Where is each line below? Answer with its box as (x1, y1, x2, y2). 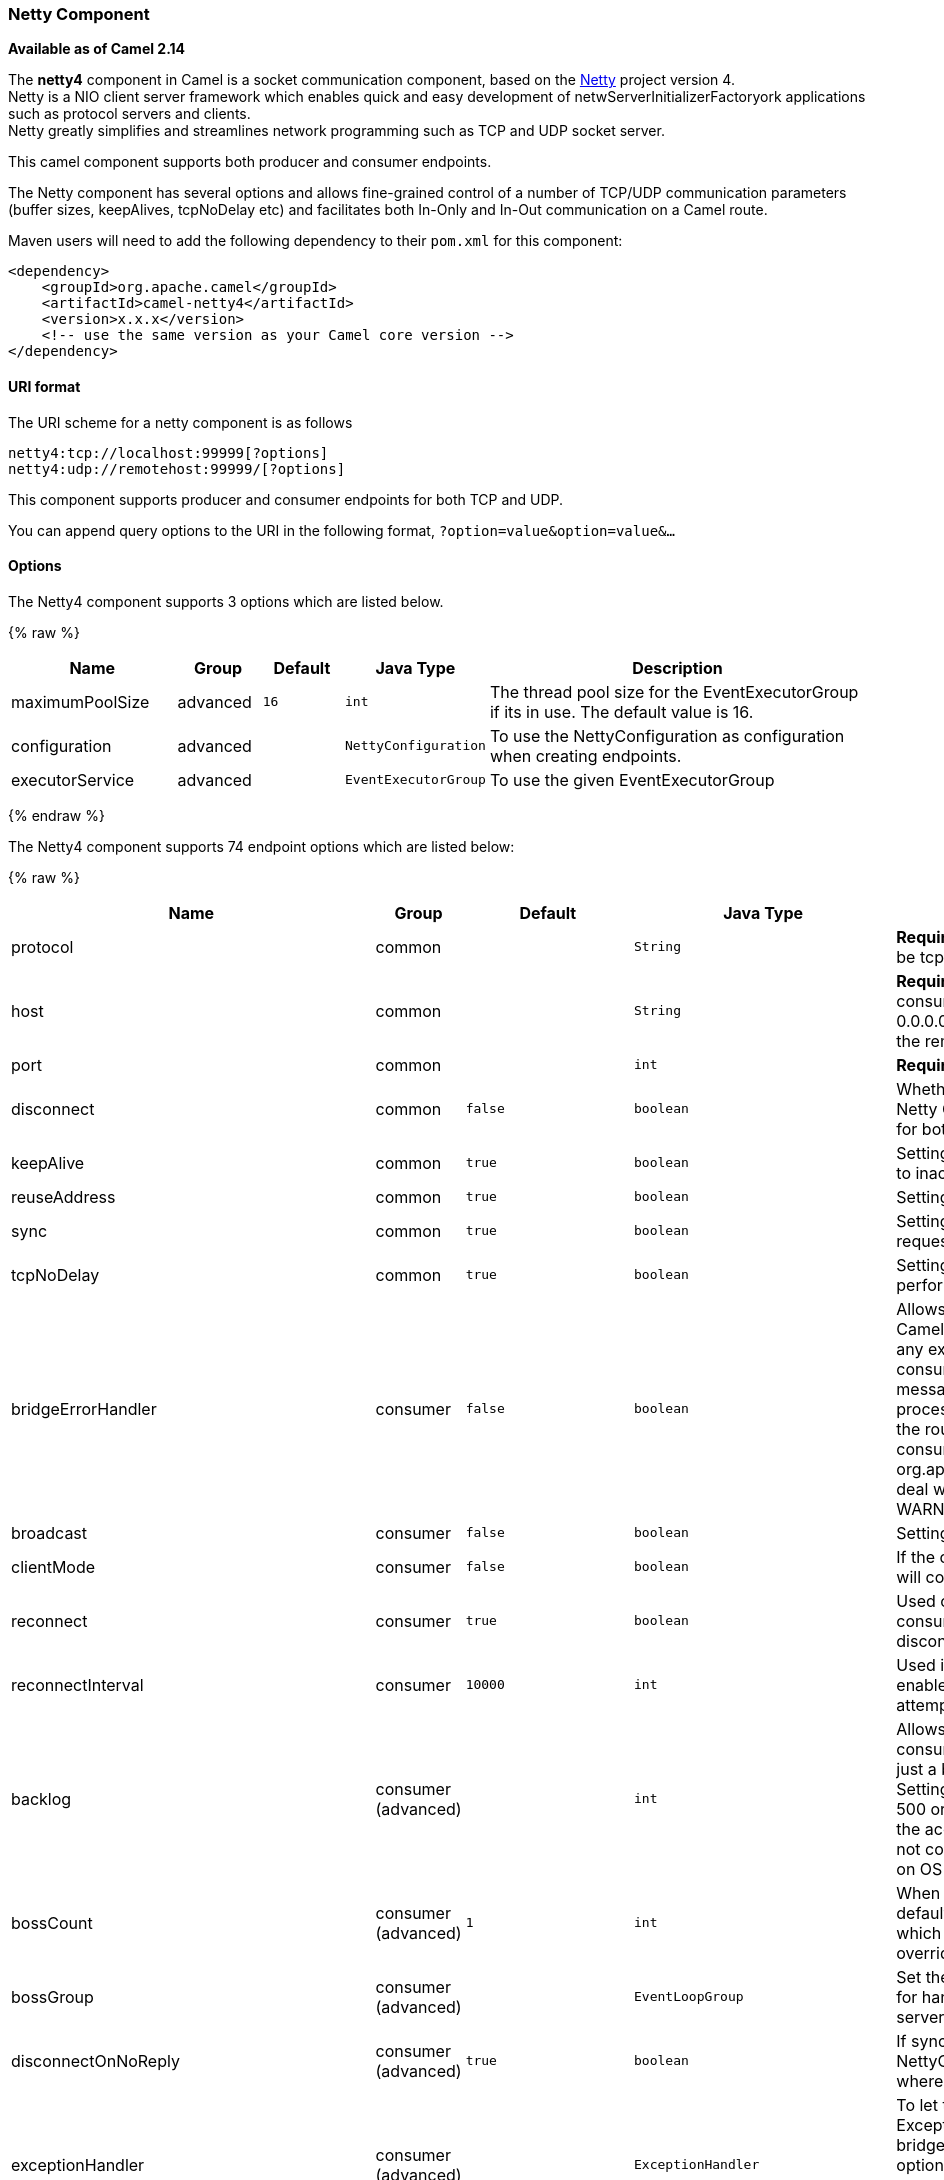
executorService (11, 769, 135, 790)
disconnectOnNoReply (11, 2050, 180, 2071)
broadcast (11, 1522, 88, 1543)
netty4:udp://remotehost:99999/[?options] (8, 460, 346, 477)
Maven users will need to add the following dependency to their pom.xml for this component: (8, 232, 623, 250)
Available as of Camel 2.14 (8, 40, 186, 58)
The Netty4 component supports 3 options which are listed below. (8, 592, 444, 610)
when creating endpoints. (489, 745, 682, 766)
